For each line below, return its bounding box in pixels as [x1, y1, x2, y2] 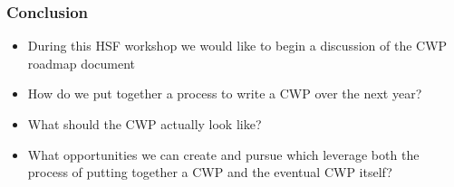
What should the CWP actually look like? [27, 115, 262, 133]
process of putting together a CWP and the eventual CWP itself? [27, 163, 392, 182]
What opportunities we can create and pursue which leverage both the [27, 145, 420, 164]
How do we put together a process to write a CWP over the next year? [27, 84, 422, 103]
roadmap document [27, 53, 136, 72]
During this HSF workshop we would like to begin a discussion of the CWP [27, 36, 448, 55]
